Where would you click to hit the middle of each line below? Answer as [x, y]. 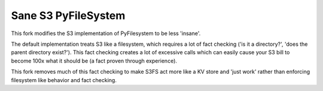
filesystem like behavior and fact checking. [64, 80]
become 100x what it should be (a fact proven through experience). [94, 61]
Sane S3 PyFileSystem [68, 15]
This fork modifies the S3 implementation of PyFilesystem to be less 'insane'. [106, 33]
